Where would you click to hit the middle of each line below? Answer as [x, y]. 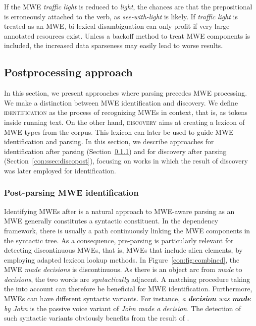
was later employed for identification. [60, 170]
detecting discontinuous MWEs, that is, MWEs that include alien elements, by [123, 250]
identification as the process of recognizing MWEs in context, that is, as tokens [126, 112]
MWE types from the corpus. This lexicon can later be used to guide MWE [119, 132]
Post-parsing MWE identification [71, 192]
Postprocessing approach [68, 72]
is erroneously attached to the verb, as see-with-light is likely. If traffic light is [121, 16]
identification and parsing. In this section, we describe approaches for [109, 141]
